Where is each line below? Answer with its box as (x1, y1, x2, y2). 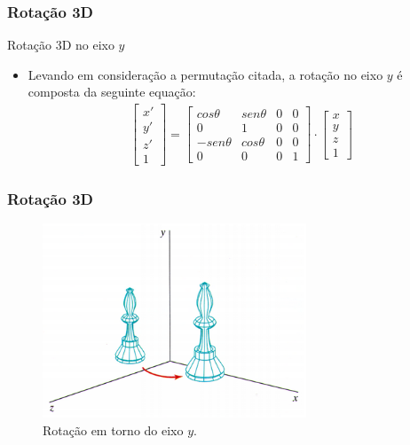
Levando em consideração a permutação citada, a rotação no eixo (28, 65, 383, 83)
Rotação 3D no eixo (7, 35, 114, 54)
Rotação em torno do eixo (43, 421, 184, 440)
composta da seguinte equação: (28, 82, 196, 101)
